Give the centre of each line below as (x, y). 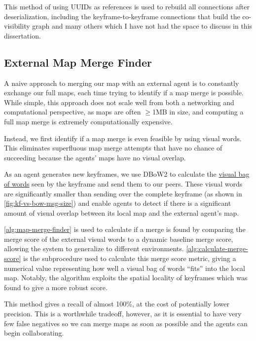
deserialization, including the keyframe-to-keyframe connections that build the (122, 16)
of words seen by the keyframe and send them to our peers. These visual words (123, 183)
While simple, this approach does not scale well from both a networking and (119, 102)
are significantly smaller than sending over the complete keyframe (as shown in (123, 193)
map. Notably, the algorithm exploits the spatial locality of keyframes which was (126, 278)
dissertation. (22, 35)
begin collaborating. (34, 333)
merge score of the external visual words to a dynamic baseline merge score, (119, 239)
